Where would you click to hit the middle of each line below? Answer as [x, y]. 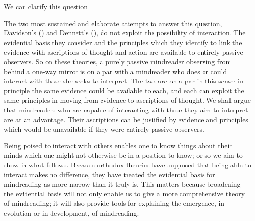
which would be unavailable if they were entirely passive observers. [104, 129]
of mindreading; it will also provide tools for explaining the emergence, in [114, 203]
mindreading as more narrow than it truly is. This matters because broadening [122, 184]
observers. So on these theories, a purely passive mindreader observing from [118, 61]
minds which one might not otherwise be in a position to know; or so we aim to [123, 155]
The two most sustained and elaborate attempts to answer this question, [113, 23]
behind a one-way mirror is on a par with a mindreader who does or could [115, 71]
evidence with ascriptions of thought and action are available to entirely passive [124, 52]
